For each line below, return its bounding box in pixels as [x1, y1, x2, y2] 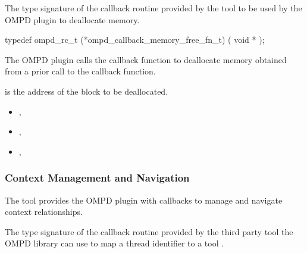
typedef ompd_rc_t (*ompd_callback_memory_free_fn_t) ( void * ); [5, 33, 265, 46]
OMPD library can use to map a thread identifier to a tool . [5, 237, 224, 249]
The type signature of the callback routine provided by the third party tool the [5, 225, 293, 238]
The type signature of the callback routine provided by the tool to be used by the [5, 2, 302, 14]
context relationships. [5, 205, 83, 218]
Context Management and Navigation [5, 170, 190, 185]
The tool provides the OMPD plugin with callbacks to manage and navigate [5, 193, 283, 206]
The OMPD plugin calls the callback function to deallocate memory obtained [5, 53, 287, 65]
